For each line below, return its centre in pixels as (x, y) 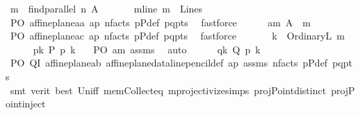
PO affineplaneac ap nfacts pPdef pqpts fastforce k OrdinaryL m (177, 36)
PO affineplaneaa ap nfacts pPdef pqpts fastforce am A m (160, 22)
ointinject (26, 104)
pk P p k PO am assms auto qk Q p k (147, 49)
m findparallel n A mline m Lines (106, 8)
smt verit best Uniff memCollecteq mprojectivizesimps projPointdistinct (168, 90)
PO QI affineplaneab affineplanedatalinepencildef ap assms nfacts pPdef (169, 63)
